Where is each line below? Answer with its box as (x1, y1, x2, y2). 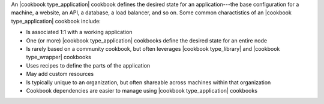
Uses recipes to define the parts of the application (26, 62, 151, 69)
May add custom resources (26, 71, 94, 78)
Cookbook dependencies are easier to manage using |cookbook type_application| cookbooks (26, 87, 258, 94)
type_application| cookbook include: (11, 17, 101, 25)
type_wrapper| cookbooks (26, 54, 91, 61)
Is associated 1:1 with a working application (26, 29, 133, 36)
